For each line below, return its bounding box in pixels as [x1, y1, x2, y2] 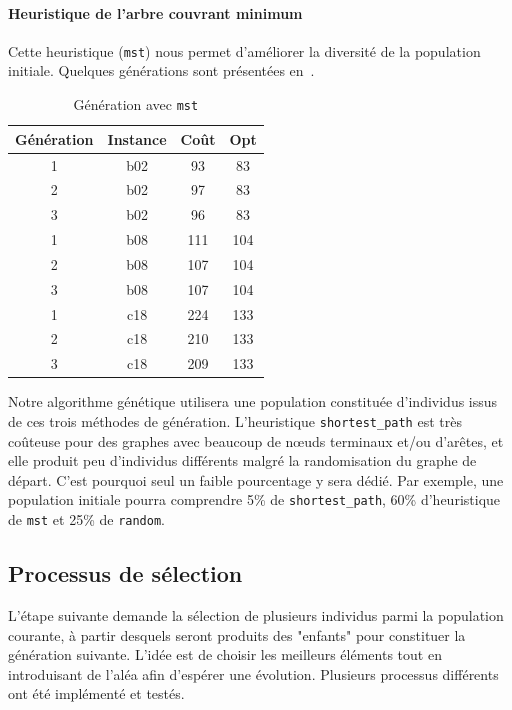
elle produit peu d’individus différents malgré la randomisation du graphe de [8, 450, 477, 471]
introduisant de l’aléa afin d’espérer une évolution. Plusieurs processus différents [8, 663, 499, 684]
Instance [107, 128, 167, 149]
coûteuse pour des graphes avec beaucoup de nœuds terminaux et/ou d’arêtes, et [8, 430, 504, 451]
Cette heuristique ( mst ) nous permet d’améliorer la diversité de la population [8, 40, 481, 61]
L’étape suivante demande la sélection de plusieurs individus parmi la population [8, 604, 504, 625]
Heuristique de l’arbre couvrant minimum [8, 2, 303, 23]
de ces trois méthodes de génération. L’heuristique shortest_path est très [8, 410, 462, 431]
